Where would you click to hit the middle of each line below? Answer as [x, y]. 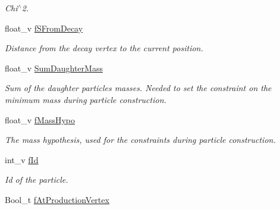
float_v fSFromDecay [44, 28]
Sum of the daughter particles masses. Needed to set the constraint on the [138, 88]
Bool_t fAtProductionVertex [57, 199]
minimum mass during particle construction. [86, 99]
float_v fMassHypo [40, 119]
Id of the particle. [37, 180]
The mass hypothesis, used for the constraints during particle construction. [140, 140]
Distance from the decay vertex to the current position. [104, 48]
